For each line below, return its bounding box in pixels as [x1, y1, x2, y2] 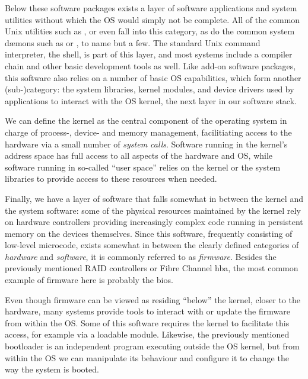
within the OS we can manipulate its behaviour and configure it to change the [5, 351, 289, 364]
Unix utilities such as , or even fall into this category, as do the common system [5, 25, 295, 37]
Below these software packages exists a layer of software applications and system [5, 2, 297, 14]
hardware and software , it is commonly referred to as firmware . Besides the [5, 250, 277, 262]
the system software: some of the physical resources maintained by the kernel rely [5, 204, 301, 216]
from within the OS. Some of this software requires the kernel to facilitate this [5, 316, 290, 329]
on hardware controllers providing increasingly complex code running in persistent [5, 216, 303, 228]
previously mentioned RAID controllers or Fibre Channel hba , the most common [5, 262, 299, 274]
